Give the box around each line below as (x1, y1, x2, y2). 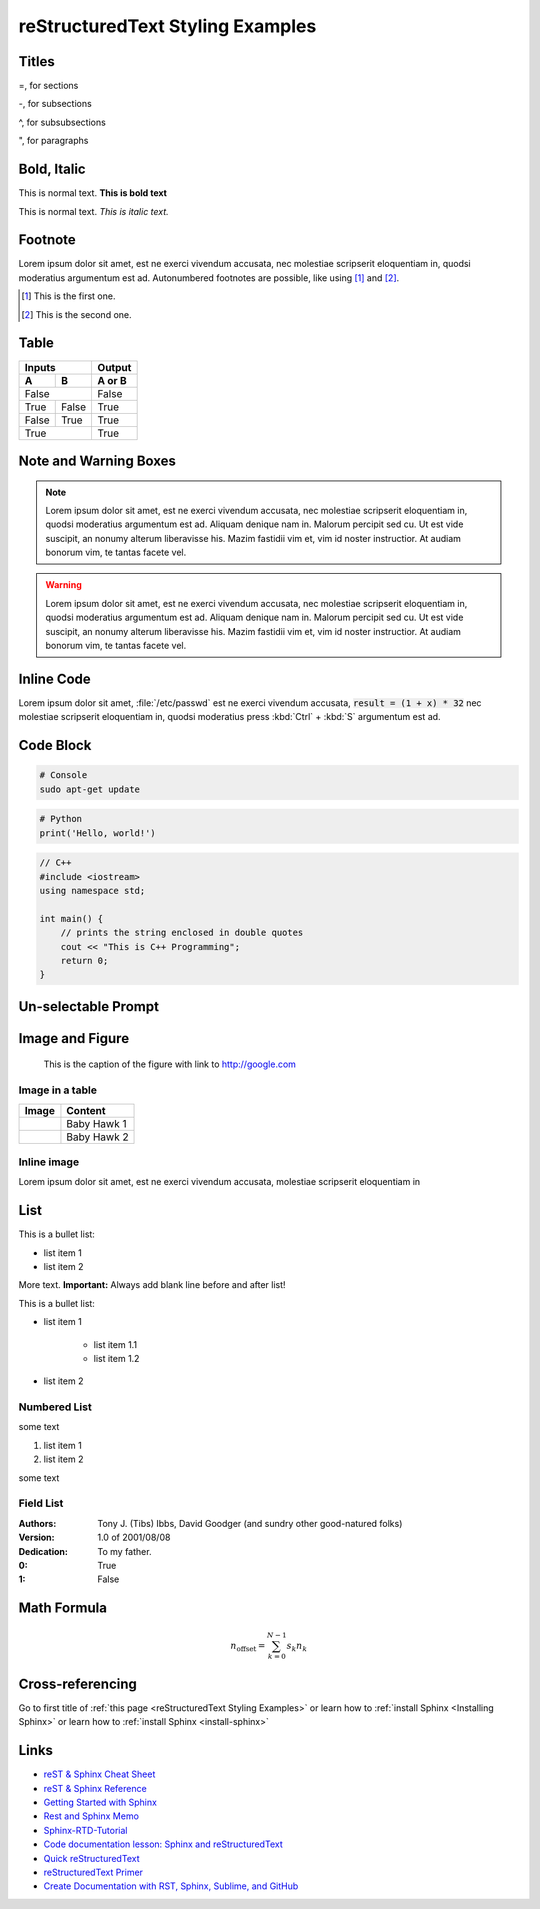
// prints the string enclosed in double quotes (60, 927, 304, 939)
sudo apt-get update (39, 783, 140, 795)
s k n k (286, 1640, 308, 1654)
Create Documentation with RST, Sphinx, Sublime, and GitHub (43, 1880, 299, 1892)
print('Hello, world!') (39, 827, 157, 839)
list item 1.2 (93, 1352, 140, 1364)
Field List (18, 1496, 64, 1510)
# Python (39, 813, 83, 825)
